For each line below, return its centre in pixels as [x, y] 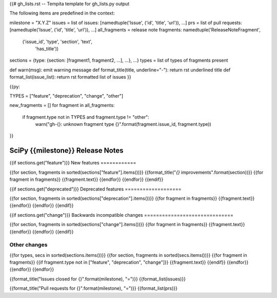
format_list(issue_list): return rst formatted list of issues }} [70, 77]
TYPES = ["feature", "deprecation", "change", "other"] [66, 96]
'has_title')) [47, 48]
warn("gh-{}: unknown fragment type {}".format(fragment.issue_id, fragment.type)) [123, 124]
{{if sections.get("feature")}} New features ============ [73, 163]
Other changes [28, 245]
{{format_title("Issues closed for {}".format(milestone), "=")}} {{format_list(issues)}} [97, 279]
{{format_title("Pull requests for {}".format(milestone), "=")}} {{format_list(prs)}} [94, 288]
